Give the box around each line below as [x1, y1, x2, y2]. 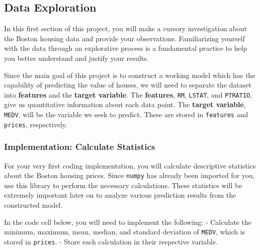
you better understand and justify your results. [4, 52, 149, 63]
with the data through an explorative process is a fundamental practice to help [4, 43, 247, 53]
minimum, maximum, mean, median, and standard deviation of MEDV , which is [4, 226, 245, 237]
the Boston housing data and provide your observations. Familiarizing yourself [4, 33, 245, 43]
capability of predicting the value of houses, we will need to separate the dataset [4, 79, 251, 90]
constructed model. [4, 199, 63, 210]
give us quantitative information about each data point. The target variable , [4, 99, 246, 110]
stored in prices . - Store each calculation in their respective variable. [4, 236, 218, 246]
